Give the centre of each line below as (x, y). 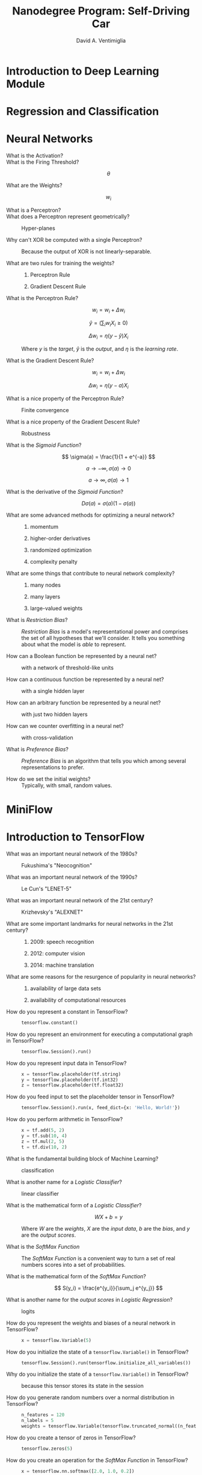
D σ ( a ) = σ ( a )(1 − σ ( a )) (109, 503)
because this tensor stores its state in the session (83, 1386)
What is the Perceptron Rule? (42, 298)
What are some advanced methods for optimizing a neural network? (90, 515)
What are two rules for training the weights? (60, 263)
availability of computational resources (78, 1000)
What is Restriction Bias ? (37, 620)
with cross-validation (47, 737)
